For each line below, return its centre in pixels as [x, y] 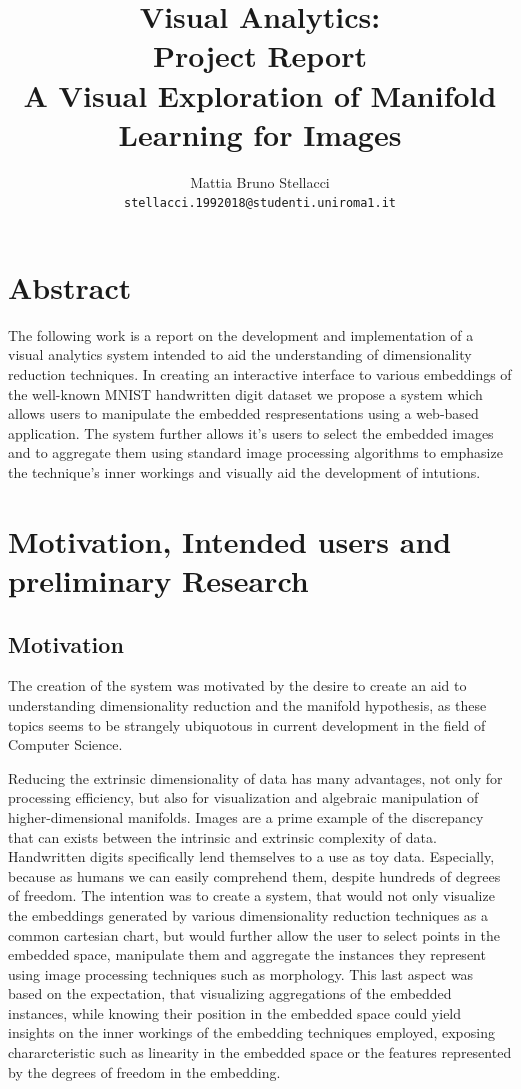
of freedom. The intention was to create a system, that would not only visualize [251, 895]
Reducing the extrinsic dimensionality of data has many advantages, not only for [255, 777]
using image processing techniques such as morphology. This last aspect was [241, 973]
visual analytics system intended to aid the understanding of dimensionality [240, 354]
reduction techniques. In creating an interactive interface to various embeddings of [260, 374]
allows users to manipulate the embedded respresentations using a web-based [243, 413]
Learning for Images [260, 133]
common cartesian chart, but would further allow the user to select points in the [254, 934]
